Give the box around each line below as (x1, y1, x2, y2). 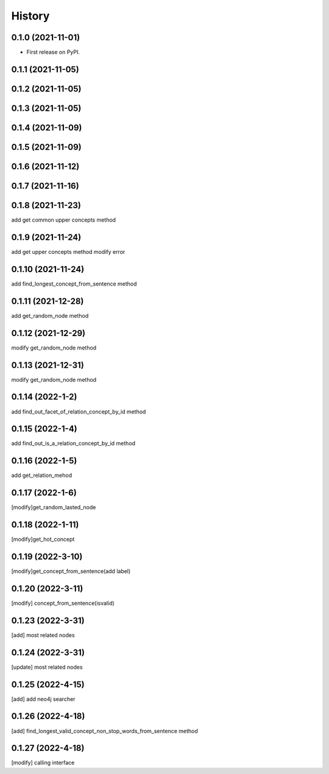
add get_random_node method (11, 312, 89, 319)
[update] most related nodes (11, 663, 83, 670)
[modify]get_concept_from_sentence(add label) (11, 568, 131, 575)
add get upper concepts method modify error (11, 248, 126, 255)
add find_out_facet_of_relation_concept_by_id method (11, 408, 146, 415)
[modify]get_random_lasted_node (11, 504, 96, 511)
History (11, 9, 50, 23)
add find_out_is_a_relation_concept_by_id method (11, 440, 136, 447)
